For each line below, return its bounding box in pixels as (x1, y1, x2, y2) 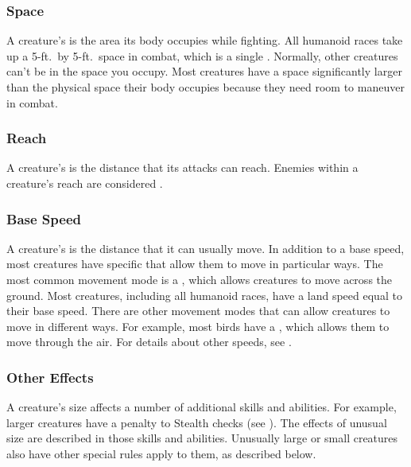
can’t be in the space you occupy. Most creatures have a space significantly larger (6, 63, 402, 80)
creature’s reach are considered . (6, 175, 163, 191)
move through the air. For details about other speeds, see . (6, 333, 292, 350)
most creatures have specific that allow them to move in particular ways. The (6, 255, 383, 272)
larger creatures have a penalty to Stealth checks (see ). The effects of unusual (6, 414, 387, 430)
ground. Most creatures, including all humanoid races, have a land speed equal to (6, 286, 402, 303)
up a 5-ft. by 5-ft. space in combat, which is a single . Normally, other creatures (6, 47, 398, 64)
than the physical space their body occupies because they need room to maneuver (6, 79, 405, 95)
